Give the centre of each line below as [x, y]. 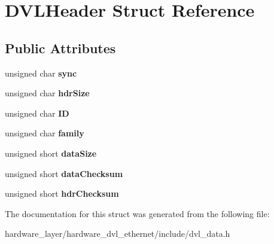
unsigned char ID [37, 113]
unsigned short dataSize [51, 153]
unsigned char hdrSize [47, 93]
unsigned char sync [41, 73]
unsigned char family [45, 133]
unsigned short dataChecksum [64, 173]
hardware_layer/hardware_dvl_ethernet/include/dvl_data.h [118, 234]
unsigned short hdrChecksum [62, 193]
